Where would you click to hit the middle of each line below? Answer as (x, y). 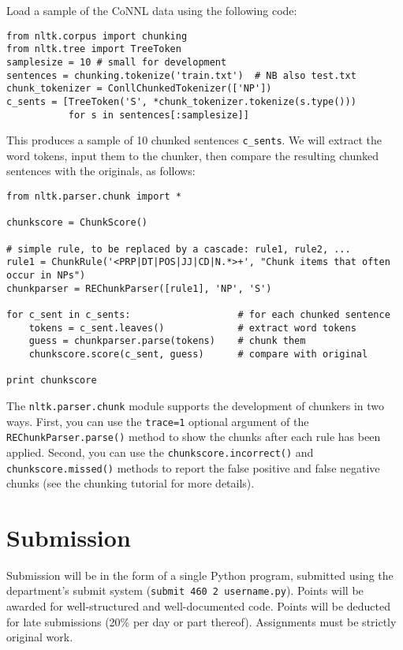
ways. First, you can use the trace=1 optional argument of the (158, 421)
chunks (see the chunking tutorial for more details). (131, 483)
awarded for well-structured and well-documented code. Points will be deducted (199, 606)
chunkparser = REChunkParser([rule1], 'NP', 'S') (139, 288)
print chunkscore (52, 381)
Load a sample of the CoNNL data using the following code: (152, 10)
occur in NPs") (46, 275)
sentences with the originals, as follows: (101, 171)
